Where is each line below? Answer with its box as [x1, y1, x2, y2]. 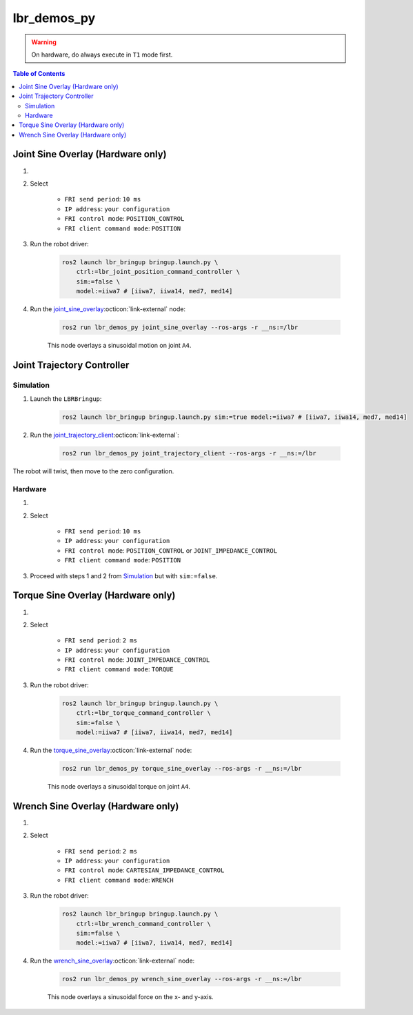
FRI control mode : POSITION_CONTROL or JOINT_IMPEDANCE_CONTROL [64, 546, 278, 555]
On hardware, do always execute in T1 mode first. [31, 50, 173, 59]
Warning [31, 38, 57, 46]
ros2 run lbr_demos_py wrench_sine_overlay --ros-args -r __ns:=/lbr [61, 975, 302, 983]
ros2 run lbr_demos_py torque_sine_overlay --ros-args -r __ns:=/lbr [61, 765, 302, 772]
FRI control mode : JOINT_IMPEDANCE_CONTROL [64, 656, 210, 664]
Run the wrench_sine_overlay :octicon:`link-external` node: [30, 956, 195, 965]
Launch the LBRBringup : [30, 395, 102, 403]
